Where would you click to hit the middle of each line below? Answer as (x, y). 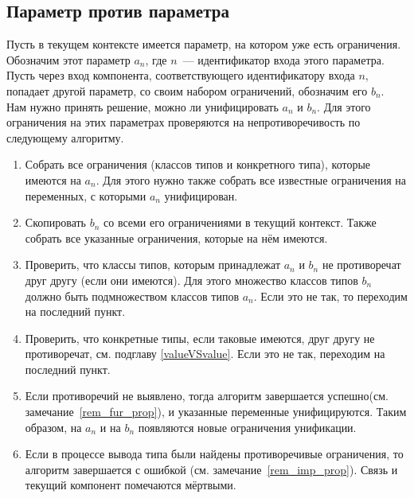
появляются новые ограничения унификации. (247, 427)
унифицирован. (201, 195)
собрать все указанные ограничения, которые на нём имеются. (176, 237)
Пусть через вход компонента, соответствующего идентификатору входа (181, 75)
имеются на (53, 179)
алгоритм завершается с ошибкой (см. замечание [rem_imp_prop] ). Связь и (211, 469)
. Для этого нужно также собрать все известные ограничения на (251, 179)
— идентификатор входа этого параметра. (283, 59)
